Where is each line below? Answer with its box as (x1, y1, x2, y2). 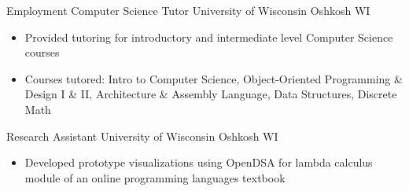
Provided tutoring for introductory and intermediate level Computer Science (24, 28, 393, 45)
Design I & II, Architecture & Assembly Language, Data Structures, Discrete (24, 86, 397, 102)
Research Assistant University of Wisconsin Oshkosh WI (6, 127, 278, 144)
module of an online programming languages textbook (24, 169, 286, 185)
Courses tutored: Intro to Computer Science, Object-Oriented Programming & (24, 70, 403, 86)
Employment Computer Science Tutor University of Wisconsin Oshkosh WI (6, 2, 370, 18)
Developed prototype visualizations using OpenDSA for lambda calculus (24, 154, 373, 171)
